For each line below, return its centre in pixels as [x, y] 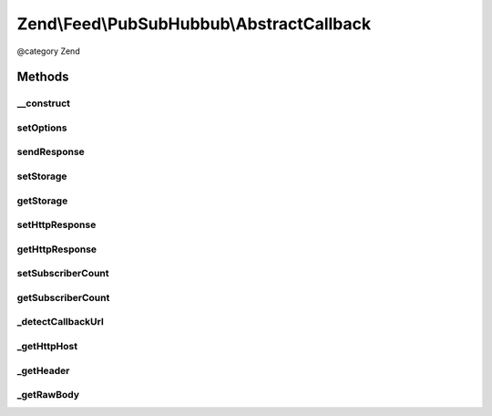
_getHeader [43, 370]
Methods [43, 77]
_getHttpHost [47, 346]
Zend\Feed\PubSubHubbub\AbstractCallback [194, 24]
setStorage [42, 176]
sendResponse [51, 152]
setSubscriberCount [63, 274]
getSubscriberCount [63, 297]
